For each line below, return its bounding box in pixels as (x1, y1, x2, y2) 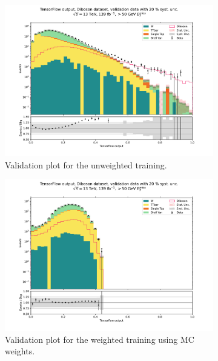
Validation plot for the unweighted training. (5, 158, 167, 171)
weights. (5, 345, 35, 357)
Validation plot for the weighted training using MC (5, 333, 194, 345)
